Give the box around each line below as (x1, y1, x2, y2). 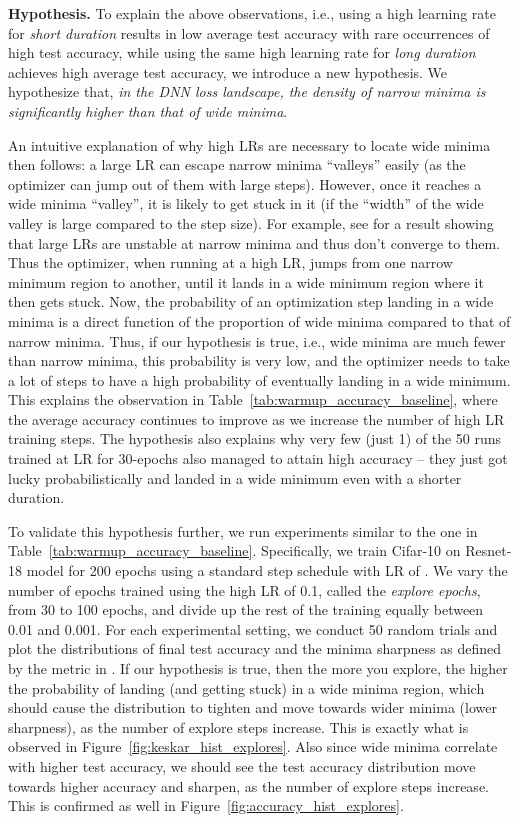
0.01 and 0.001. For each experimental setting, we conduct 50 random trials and (8, 618, 498, 639)
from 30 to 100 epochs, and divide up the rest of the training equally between (8, 599, 484, 620)
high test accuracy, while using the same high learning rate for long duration (8, 42, 476, 63)
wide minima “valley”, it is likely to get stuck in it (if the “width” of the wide (8, 193, 484, 214)
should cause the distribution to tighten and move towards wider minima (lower (8, 697, 497, 718)
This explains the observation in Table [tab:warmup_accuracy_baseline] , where (8, 389, 498, 410)
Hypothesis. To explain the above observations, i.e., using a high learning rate (8, 3, 496, 23)
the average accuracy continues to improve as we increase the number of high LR (8, 408, 505, 429)
